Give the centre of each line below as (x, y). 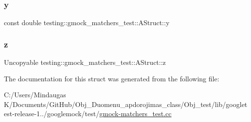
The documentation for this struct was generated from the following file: (112, 78)
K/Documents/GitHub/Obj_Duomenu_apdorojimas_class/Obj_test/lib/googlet (126, 104)
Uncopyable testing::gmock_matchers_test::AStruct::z (85, 62)
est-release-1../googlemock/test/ (52, 114)
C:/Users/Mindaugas (35, 95)
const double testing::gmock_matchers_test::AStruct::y (87, 23)
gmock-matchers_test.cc (135, 114)
